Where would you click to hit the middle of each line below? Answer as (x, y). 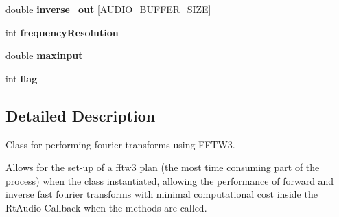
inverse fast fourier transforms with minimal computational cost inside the (162, 194)
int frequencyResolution (62, 32)
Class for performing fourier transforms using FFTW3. (120, 144)
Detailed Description (81, 115)
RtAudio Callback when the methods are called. (106, 207)
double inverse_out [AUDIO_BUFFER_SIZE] (108, 9)
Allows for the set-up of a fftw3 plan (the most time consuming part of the (163, 167)
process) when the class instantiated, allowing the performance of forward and (170, 180)
